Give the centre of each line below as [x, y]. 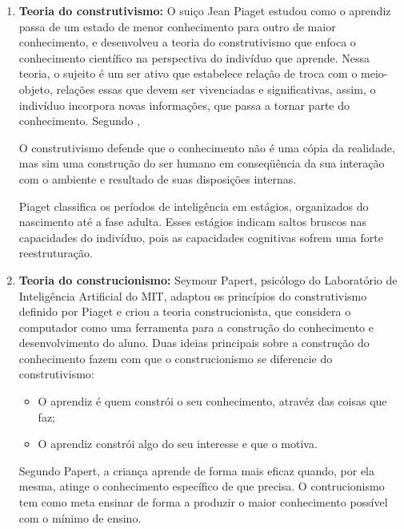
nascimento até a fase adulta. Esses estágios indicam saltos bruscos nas [193, 222]
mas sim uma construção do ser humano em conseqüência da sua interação [202, 163]
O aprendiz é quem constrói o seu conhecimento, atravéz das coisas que [212, 401]
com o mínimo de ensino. [80, 517]
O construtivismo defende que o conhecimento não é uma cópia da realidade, [207, 147]
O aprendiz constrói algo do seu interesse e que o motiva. [178, 444]
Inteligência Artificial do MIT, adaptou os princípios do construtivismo [193, 295]
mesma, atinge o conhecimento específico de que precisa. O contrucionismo [202, 486]
